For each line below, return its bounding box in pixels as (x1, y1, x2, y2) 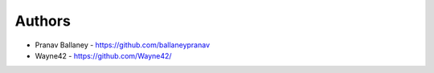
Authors (14, 12, 72, 30)
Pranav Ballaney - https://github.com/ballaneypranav (35, 40, 211, 50)
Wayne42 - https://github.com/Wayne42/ (35, 51, 172, 60)
